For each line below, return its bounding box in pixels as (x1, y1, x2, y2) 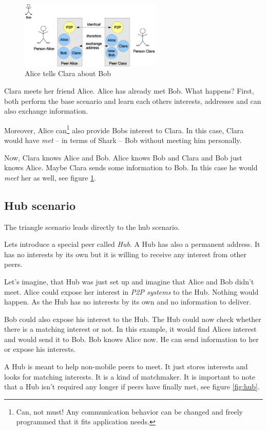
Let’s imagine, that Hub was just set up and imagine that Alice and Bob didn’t (4, 276, 254, 286)
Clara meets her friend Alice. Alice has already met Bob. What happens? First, (4, 85, 254, 96)
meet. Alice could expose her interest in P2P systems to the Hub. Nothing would (4, 286, 259, 297)
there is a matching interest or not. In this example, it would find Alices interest (4, 324, 257, 334)
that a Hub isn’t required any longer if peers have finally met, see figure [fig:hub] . (4, 381, 260, 392)
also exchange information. (4, 105, 88, 116)
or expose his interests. (4, 344, 76, 354)
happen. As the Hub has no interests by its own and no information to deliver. (4, 296, 252, 307)
